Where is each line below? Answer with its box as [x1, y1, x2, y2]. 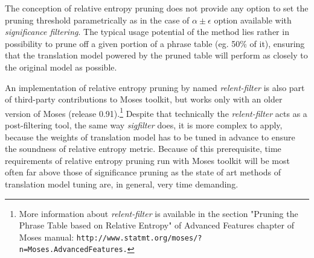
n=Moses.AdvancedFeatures [19, 245, 123, 254]
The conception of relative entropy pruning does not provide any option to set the [5, 2, 309, 14]
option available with [214, 13, 292, 26]
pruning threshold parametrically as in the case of [5, 13, 190, 26]
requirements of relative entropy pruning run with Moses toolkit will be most [5, 154, 290, 166]
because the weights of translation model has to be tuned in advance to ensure [5, 130, 295, 143]
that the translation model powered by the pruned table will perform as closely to [5, 49, 308, 61]
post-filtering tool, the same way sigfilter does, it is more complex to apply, [5, 119, 283, 131]
